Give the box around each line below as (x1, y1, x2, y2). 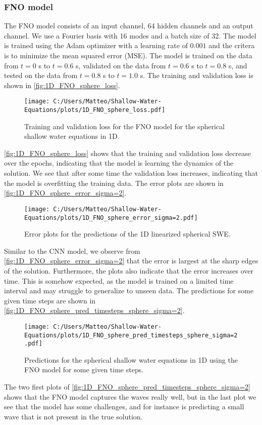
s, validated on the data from (76, 60, 166, 70)
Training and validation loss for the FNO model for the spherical (24, 121, 225, 131)
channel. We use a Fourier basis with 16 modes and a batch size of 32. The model (4, 30, 256, 41)
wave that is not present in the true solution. (4, 411, 143, 421)
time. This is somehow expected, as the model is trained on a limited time (4, 275, 234, 286)
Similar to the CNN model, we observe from (4, 245, 140, 256)
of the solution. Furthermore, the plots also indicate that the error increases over (4, 265, 254, 276)
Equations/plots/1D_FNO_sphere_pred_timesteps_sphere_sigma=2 (24, 331, 238, 339)
